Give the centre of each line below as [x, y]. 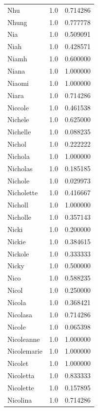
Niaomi [18, 83]
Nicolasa [20, 314]
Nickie [17, 241]
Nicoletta [21, 375]
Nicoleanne [24, 339]
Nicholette [23, 193]
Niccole [18, 107]
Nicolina [20, 399]
